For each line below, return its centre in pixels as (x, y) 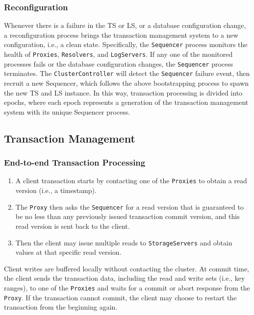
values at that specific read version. (68, 252)
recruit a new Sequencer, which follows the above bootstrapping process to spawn (127, 83)
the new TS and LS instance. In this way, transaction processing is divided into (123, 92)
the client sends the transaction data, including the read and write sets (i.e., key (125, 278)
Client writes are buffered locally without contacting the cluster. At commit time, (127, 268)
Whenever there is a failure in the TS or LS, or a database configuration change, (125, 25)
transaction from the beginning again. (61, 307)
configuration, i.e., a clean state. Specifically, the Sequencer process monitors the (126, 44)
